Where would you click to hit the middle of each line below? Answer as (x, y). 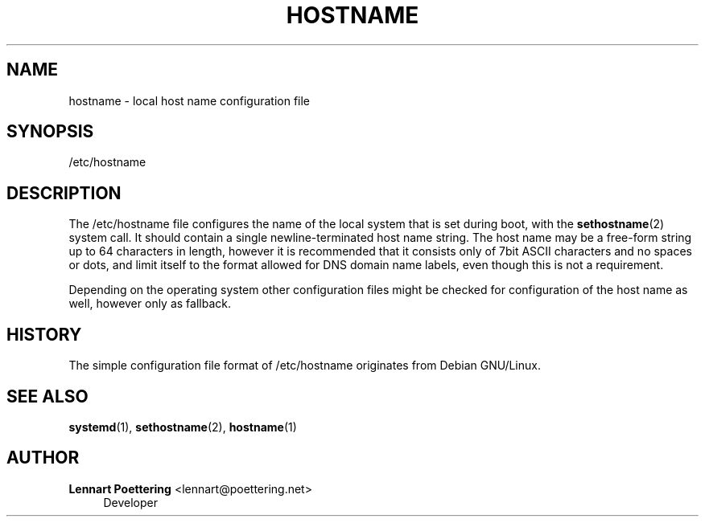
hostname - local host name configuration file (190, 100)
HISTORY (44, 334)
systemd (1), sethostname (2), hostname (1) (183, 427)
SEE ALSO (47, 396)
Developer (130, 502)
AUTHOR (43, 458)
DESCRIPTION (64, 193)
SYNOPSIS (50, 132)
